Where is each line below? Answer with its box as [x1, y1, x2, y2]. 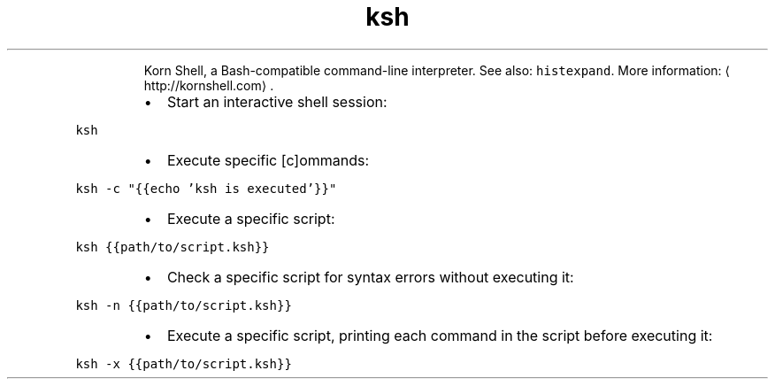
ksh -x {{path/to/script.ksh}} [75, 356, 292, 371]
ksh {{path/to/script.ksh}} [75, 239, 270, 254]
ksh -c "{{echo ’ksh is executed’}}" [75, 181, 337, 196]
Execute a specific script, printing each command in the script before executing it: [166, 326, 713, 344]
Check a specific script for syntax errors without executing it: [166, 267, 574, 286]
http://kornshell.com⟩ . [143, 77, 274, 93]
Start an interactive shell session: [166, 92, 387, 111]
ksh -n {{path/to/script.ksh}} [75, 297, 292, 313]
